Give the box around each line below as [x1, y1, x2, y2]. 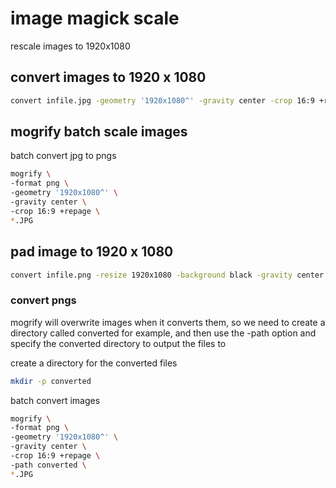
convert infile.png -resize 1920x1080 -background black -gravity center [10, 270, 325, 280]
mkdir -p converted [10, 376, 92, 386]
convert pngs [10, 293, 77, 307]
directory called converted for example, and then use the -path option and [10, 327, 317, 339]
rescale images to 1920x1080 [10, 40, 131, 52]
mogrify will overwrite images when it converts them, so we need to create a [10, 316, 326, 328]
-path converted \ [10, 460, 87, 470]
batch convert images [10, 394, 101, 406]
